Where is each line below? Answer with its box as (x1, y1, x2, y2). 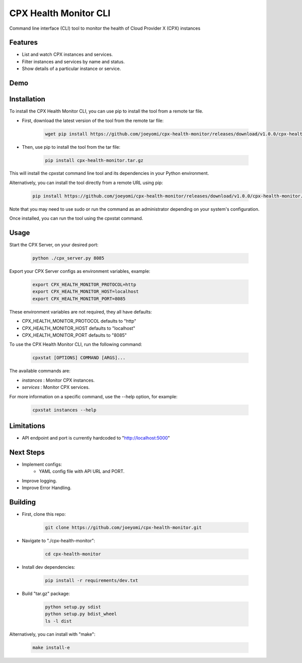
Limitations (9, 421, 45, 430)
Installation (9, 95, 45, 103)
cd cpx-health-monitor (45, 551, 101, 557)
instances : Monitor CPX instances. (22, 377, 95, 383)
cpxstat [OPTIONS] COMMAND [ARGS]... (32, 355, 126, 360)
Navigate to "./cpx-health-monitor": (22, 537, 96, 544)
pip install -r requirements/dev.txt (45, 577, 138, 583)
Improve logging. (22, 477, 57, 484)
